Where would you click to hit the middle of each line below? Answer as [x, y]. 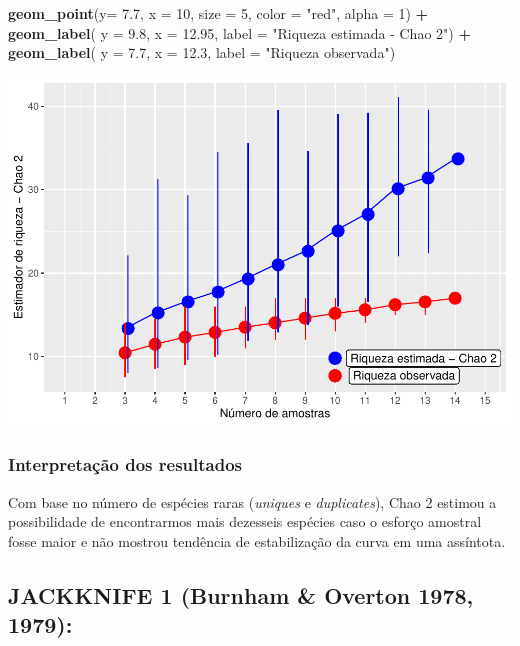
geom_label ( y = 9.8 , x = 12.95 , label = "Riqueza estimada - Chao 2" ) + [239, 32]
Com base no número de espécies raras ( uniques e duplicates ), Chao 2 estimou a [252, 501]
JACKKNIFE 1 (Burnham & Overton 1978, [241, 594]
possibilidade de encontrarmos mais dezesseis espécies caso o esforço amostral [245, 521]
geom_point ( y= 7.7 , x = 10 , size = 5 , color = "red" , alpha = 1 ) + [218, 13]
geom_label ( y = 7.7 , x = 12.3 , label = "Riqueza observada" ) [202, 52]
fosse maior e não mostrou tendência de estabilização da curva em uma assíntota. [257, 540]
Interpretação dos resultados [125, 464]
